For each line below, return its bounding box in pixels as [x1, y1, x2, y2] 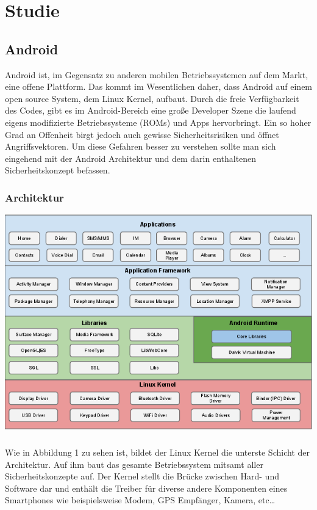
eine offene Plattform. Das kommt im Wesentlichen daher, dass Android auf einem [5, 80, 313, 93]
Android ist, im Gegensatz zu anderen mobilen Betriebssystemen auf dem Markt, [5, 68, 308, 81]
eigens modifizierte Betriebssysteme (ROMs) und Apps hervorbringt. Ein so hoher [5, 115, 312, 128]
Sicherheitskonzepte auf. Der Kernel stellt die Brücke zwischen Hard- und [5, 470, 279, 483]
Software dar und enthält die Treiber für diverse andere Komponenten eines [5, 481, 288, 494]
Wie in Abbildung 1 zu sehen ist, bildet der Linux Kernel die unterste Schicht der [5, 446, 310, 459]
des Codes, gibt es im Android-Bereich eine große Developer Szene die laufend [5, 104, 296, 117]
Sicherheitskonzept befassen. [5, 164, 110, 177]
